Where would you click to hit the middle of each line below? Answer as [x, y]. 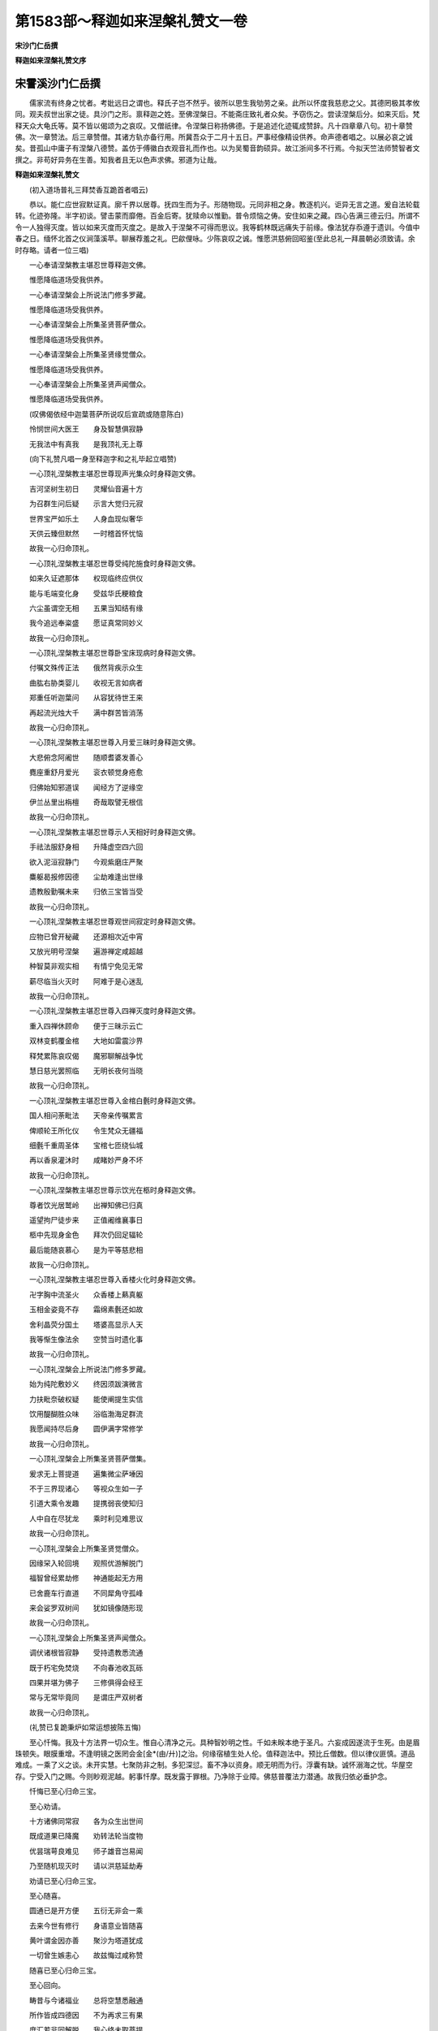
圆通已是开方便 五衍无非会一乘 [86, 1911]
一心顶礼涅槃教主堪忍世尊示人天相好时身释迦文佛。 [114, 832]
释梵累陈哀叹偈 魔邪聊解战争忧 [86, 1055]
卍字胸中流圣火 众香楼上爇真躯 [86, 1294]
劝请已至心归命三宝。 [64, 1881]
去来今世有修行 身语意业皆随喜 [86, 1925]
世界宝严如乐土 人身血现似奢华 [86, 518]
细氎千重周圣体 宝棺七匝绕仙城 [86, 1145]
